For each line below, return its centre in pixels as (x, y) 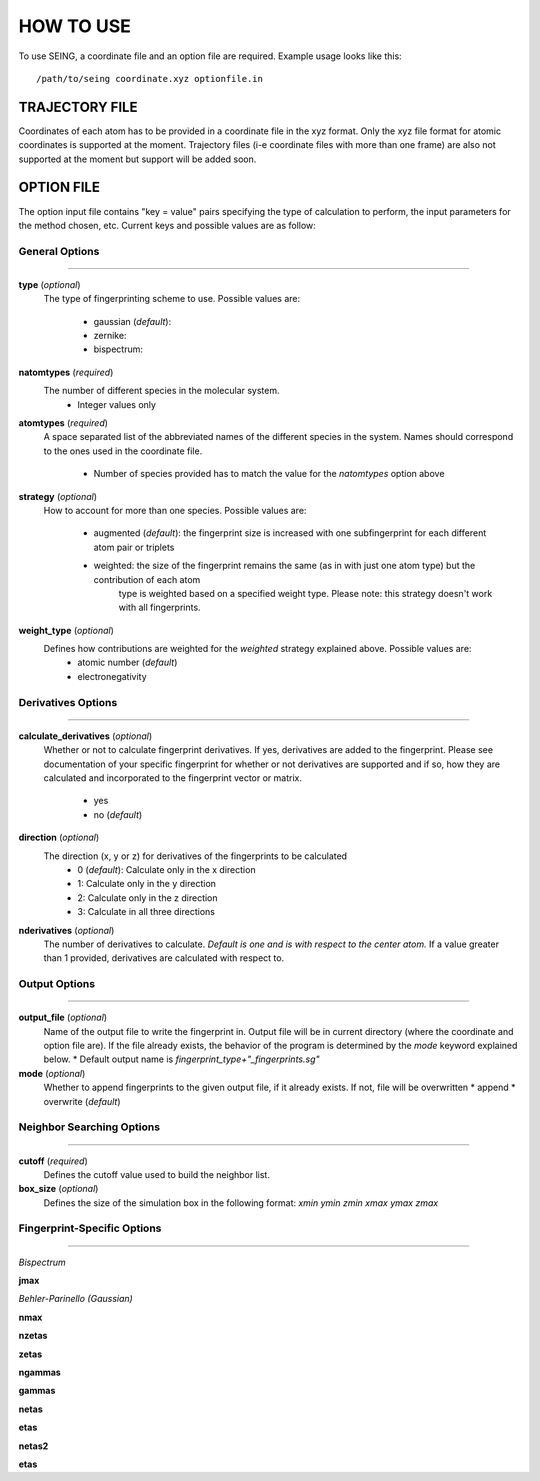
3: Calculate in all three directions (146, 912)
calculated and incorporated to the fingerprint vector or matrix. (172, 777)
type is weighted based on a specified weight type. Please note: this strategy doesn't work (305, 593)
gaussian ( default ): (132, 321)
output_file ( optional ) (63, 1017)
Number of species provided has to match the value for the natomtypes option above (269, 474)
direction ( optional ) (59, 837)
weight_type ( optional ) (66, 630)
